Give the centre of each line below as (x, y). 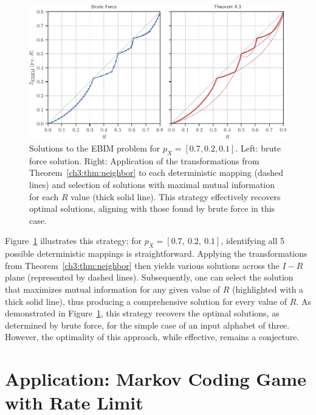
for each (44, 196)
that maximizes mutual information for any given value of (113, 289)
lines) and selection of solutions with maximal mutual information (152, 184)
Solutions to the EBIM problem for (95, 148)
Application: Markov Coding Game (156, 379)
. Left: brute (258, 148)
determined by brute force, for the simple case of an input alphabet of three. (147, 325)
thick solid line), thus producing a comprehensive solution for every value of (146, 301)
